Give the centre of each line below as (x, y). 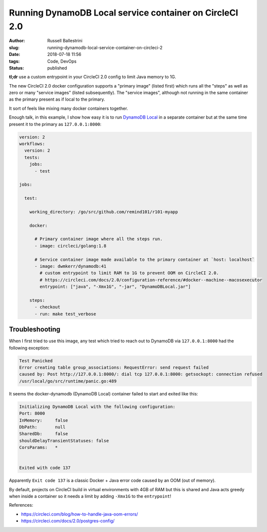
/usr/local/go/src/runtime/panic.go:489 (68, 381)
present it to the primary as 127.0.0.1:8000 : (55, 124)
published (57, 68)
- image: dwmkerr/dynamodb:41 (71, 266)
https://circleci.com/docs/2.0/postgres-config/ (68, 521)
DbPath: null (42, 427)
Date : (15, 54)
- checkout (48, 307)
